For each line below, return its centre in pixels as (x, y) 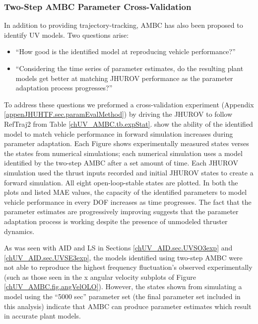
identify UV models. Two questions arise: (66, 35)
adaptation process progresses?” (64, 88)
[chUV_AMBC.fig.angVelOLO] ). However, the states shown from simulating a (123, 286)
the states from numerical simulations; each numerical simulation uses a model (123, 153)
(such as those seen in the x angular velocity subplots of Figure (100, 277)
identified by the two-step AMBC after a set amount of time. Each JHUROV (121, 163)
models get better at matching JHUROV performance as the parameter (124, 78)
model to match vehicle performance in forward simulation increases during (119, 133)
